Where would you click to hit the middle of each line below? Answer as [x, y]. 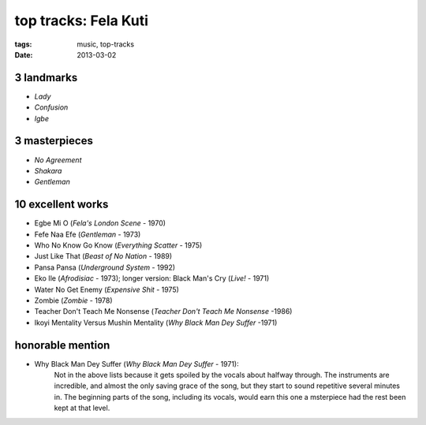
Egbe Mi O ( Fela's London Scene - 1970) [100, 223]
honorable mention [62, 345]
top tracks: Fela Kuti [82, 21]
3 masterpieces [54, 141]
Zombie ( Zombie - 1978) [74, 300]
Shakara [48, 170]
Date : [24, 54]
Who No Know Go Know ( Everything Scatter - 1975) [118, 245]
